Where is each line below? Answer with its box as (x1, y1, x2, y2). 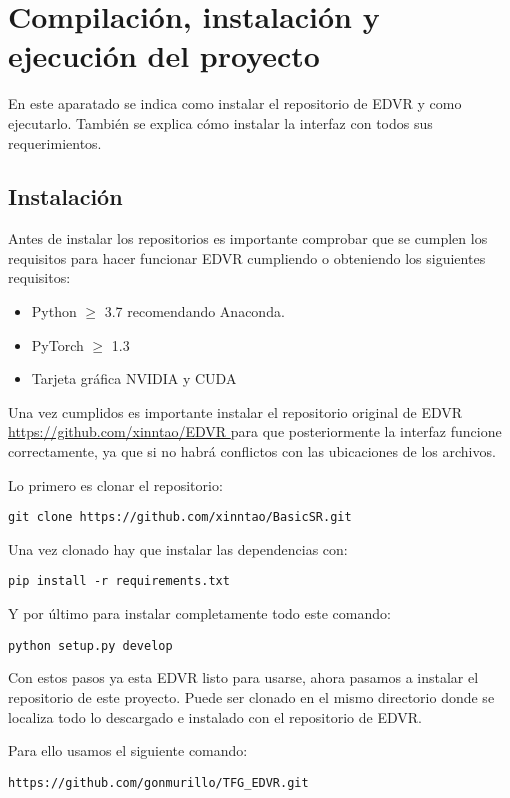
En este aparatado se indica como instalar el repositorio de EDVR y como (8, 93, 462, 114)
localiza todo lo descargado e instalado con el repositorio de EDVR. (8, 706, 422, 727)
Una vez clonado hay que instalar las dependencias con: (8, 538, 348, 559)
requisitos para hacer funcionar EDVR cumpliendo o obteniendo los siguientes (8, 247, 486, 268)
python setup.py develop (8, 638, 173, 653)
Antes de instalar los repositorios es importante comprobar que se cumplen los (8, 228, 488, 249)
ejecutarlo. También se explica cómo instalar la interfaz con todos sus (8, 112, 433, 133)
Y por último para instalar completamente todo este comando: (8, 603, 391, 624)
